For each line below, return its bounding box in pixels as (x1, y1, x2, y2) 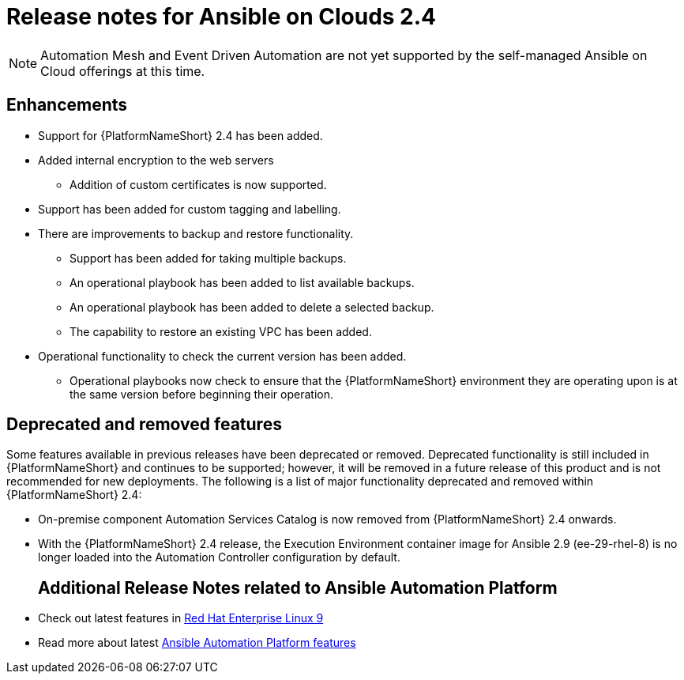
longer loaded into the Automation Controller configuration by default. (38, 550, 400, 565)
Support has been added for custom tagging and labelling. (38, 202, 341, 216)
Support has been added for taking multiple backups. (70, 251, 347, 265)
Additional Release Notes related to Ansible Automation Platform (38, 577, 558, 598)
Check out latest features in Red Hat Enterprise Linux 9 (38, 611, 324, 625)
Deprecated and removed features (6, 414, 282, 435)
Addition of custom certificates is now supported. (70, 177, 327, 191)
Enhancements (6, 95, 128, 115)
